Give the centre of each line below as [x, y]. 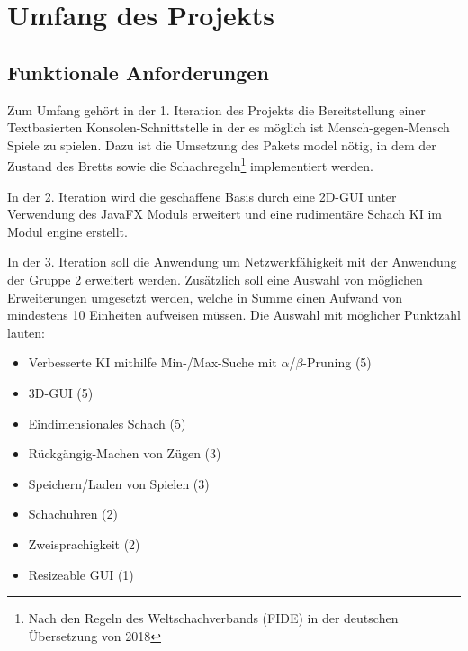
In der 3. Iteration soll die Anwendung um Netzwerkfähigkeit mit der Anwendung [232, 262]
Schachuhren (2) [73, 514]
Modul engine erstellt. [67, 231]
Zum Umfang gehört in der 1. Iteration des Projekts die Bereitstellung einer [216, 109]
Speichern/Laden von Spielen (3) [119, 483]
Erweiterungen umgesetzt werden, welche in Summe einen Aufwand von [205, 297]
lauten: [27, 332]
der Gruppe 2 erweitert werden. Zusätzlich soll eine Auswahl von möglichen [215, 279]
